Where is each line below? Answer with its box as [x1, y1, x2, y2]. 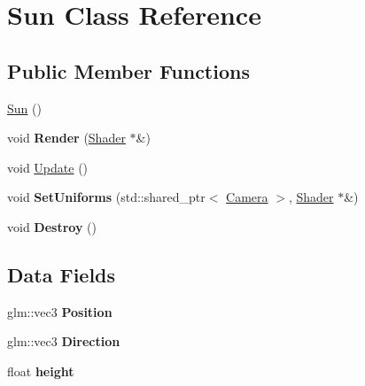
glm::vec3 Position [7, 302, 113, 320]
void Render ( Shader [7, 128, 126, 147]
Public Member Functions [7, 57, 250, 84]
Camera [226, 188, 268, 206]
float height [7, 361, 74, 380]
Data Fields [7, 260, 116, 288]
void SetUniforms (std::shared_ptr [7, 188, 206, 206]
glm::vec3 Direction [7, 332, 120, 351]
